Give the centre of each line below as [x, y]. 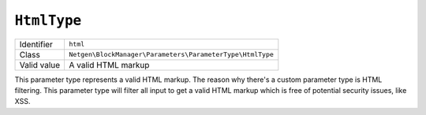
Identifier [36, 44]
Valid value [40, 65]
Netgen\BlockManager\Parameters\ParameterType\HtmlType [171, 55]
